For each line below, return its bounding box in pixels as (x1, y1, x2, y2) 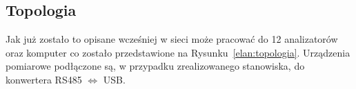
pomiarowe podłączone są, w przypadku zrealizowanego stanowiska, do (6, 59, 305, 73)
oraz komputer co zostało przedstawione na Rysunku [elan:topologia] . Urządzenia (6, 45, 350, 59)
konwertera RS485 (6, 72, 82, 86)
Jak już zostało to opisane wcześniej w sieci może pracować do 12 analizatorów (6, 32, 338, 46)
